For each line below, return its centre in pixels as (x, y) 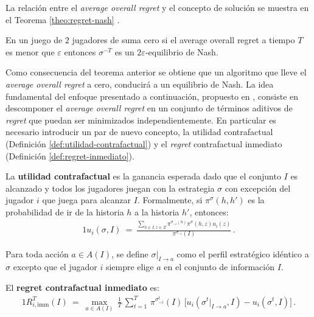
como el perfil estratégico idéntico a (243, 253)
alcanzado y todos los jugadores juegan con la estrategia (110, 188)
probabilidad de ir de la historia (65, 211)
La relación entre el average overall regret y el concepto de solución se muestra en (157, 7)
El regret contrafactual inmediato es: (83, 287)
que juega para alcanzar (87, 200)
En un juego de (34, 40)
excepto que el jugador (55, 267)
